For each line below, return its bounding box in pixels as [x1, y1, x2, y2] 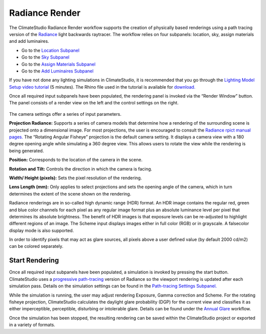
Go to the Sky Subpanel [21, 54, 70, 60]
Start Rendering [9, 256, 59, 265]
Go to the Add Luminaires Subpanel [21, 68, 94, 74]
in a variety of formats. [9, 322, 55, 328]
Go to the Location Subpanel [21, 47, 80, 53]
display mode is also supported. [9, 227, 74, 234]
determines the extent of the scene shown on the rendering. [9, 191, 132, 197]
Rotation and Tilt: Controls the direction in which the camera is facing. [9, 166, 152, 172]
